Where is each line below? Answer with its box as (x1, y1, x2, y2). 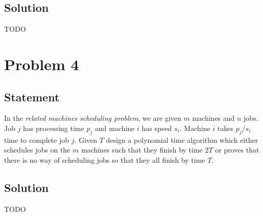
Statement (4, 89, 60, 104)
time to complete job (4, 134, 69, 145)
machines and (192, 113, 235, 123)
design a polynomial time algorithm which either (106, 134, 258, 145)
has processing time (23, 122, 84, 133)
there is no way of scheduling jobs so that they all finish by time (4, 154, 205, 165)
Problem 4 (4, 53, 79, 74)
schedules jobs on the (4, 144, 70, 155)
